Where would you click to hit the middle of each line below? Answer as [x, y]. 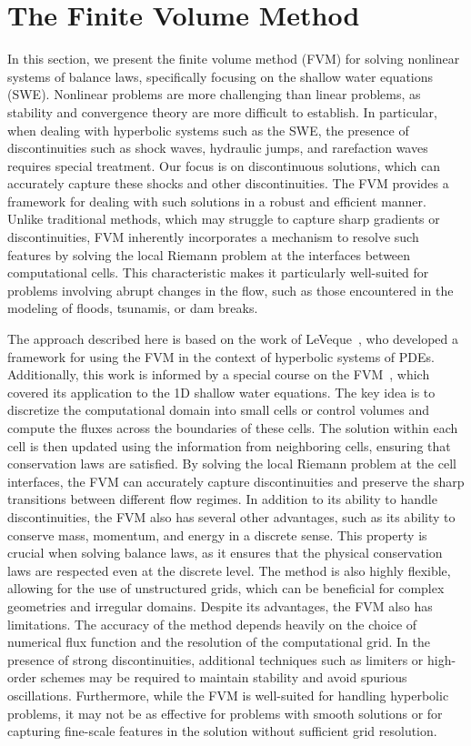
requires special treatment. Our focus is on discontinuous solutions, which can [224, 165]
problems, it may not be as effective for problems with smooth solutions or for [225, 713]
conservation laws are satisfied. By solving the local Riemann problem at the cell [232, 464]
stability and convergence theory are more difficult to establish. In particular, [222, 111]
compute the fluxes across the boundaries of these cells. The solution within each [233, 428]
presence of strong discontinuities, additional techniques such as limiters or [215, 659]
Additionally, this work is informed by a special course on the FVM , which [219, 374]
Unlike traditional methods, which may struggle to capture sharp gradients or [224, 219]
